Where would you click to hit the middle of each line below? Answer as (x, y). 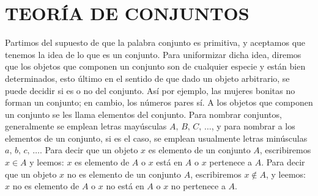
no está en (125, 186)
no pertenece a (198, 186)
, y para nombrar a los (253, 126)
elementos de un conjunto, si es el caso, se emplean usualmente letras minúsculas (156, 138)
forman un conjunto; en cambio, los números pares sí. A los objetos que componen (159, 102)
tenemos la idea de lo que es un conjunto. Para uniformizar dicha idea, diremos (153, 54)
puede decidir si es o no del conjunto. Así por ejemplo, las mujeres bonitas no (150, 90)
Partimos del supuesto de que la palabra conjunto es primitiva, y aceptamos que (155, 42)
